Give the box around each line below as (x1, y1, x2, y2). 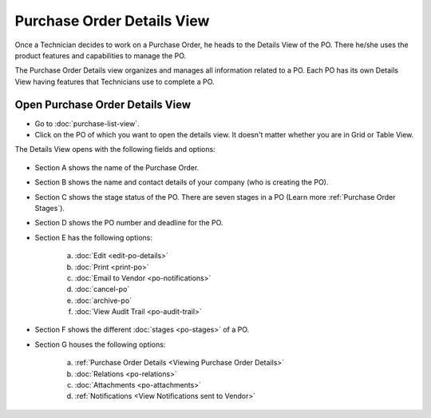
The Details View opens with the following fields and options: (14, 145, 215, 154)
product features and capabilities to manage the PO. (14, 50, 187, 60)
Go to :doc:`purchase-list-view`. (34, 118, 140, 128)
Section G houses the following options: (34, 340, 166, 349)
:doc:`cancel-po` (74, 285, 130, 294)
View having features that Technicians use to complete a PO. (14, 77, 215, 86)
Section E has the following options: (34, 233, 153, 242)
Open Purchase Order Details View (14, 98, 192, 111)
